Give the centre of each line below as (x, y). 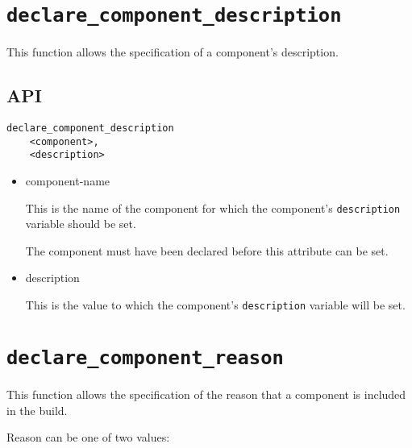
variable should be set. (81, 224)
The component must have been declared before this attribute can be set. (207, 250)
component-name (68, 181)
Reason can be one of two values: (88, 437)
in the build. (37, 410)
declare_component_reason (145, 357)
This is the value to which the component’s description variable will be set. (215, 305)
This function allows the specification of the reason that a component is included (206, 394)
